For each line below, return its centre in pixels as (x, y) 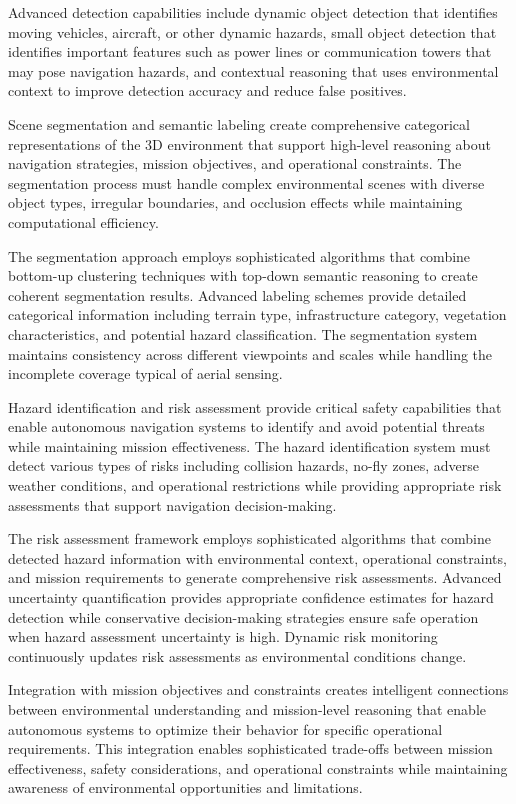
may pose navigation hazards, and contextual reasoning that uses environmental (253, 70)
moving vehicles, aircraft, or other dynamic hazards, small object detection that (252, 31)
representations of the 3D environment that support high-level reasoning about (249, 143)
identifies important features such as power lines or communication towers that (250, 51)
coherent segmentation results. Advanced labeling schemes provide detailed (237, 294)
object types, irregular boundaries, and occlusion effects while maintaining (235, 202)
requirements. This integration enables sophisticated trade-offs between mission (250, 748)
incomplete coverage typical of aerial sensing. (145, 373)
